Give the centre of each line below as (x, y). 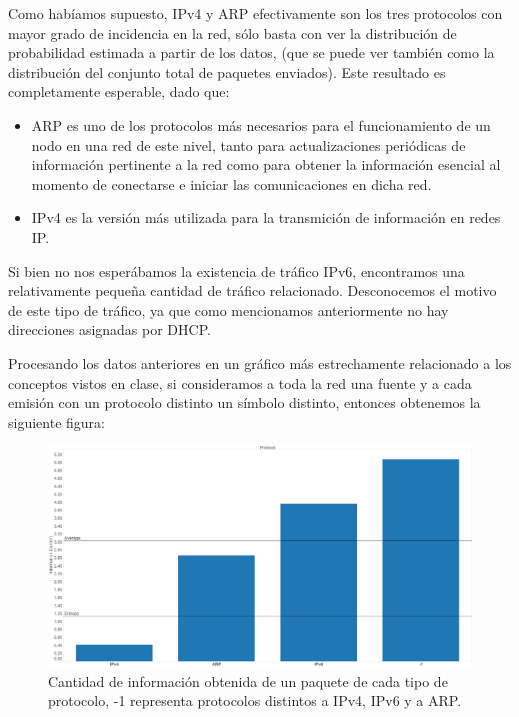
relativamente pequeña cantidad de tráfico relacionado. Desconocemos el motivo (252, 290)
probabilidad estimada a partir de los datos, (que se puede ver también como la (251, 52)
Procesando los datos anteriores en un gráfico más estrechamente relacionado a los (260, 362)
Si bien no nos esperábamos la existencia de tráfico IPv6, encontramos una (236, 270)
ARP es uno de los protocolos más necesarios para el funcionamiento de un (261, 124)
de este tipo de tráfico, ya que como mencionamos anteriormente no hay (228, 309)
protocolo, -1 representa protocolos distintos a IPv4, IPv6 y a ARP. (255, 700)
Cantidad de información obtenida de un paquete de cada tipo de (248, 680)
